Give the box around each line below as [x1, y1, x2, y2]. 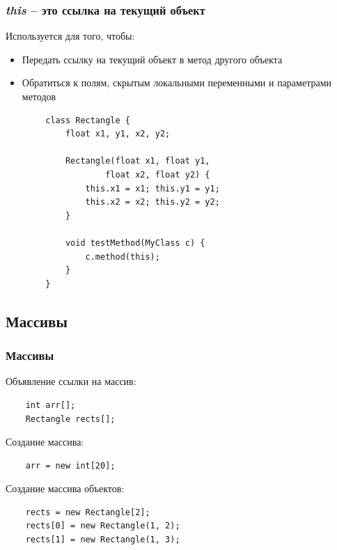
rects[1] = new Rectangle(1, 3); [25, 535, 180, 545]
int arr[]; [25, 400, 76, 410]
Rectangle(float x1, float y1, [65, 156, 210, 166]
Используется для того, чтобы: [6, 29, 135, 43]
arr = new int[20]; [25, 460, 116, 471]
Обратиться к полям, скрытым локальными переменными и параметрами [22, 75, 331, 90]
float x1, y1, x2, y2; [65, 129, 171, 139]
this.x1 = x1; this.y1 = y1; [85, 183, 220, 194]
